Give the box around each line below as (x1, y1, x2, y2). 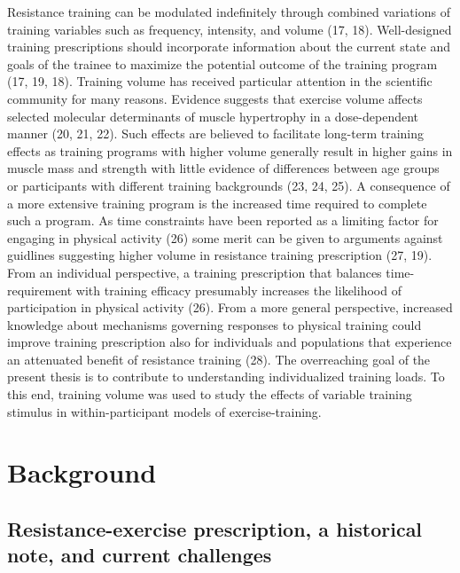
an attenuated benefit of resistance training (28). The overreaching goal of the (7, 349, 431, 368)
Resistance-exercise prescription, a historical (7, 515, 423, 543)
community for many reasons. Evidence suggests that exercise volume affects (7, 89, 423, 107)
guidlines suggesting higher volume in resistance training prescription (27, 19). (7, 246, 433, 264)
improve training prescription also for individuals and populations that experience (7, 333, 452, 351)
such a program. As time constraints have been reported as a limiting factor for (7, 211, 439, 230)
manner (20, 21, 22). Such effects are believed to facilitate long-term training (7, 124, 424, 143)
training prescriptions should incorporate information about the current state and (7, 37, 451, 56)
